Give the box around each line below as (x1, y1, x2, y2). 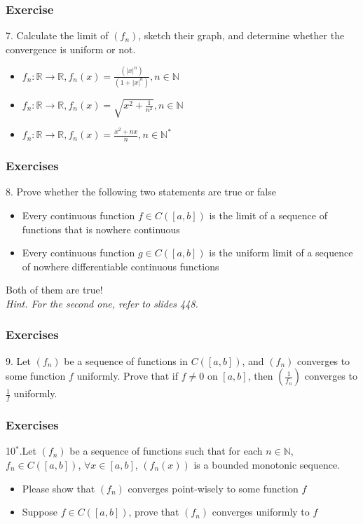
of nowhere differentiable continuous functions (22, 258, 219, 273)
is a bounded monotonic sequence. (193, 457, 341, 471)
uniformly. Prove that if (76, 368, 179, 383)
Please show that (22, 481, 95, 495)
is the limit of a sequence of (209, 207, 327, 222)
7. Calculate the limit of (6, 28, 109, 43)
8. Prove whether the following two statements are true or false (6, 184, 276, 199)
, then (247, 368, 273, 383)
